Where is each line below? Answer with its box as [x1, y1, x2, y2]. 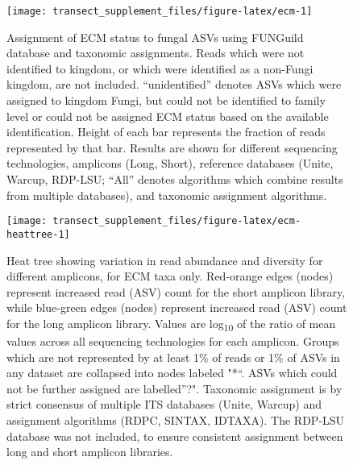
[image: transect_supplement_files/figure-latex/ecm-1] [6, 6, 313, 17]
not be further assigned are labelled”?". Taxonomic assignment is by [6, 380, 343, 396]
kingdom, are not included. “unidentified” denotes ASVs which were [6, 76, 342, 93]
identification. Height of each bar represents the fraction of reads [6, 123, 326, 140]
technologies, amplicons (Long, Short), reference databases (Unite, [6, 155, 334, 172]
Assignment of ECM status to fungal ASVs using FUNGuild [6, 28, 304, 45]
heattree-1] [6, 228, 70, 240]
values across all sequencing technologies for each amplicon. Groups [6, 333, 339, 349]
